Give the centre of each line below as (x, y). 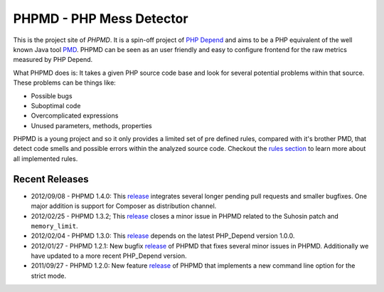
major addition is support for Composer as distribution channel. (124, 206)
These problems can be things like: (65, 83)
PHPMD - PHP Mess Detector (101, 19)
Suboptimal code (56, 105)
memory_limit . (54, 226)
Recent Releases (51, 179)
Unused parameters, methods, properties (91, 125)
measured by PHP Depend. (53, 60)
